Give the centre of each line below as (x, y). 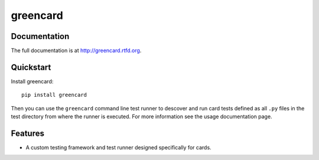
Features (27, 133)
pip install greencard (54, 95)
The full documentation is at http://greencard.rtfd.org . (76, 51)
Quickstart (31, 67)
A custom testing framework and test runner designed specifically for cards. (119, 148)
